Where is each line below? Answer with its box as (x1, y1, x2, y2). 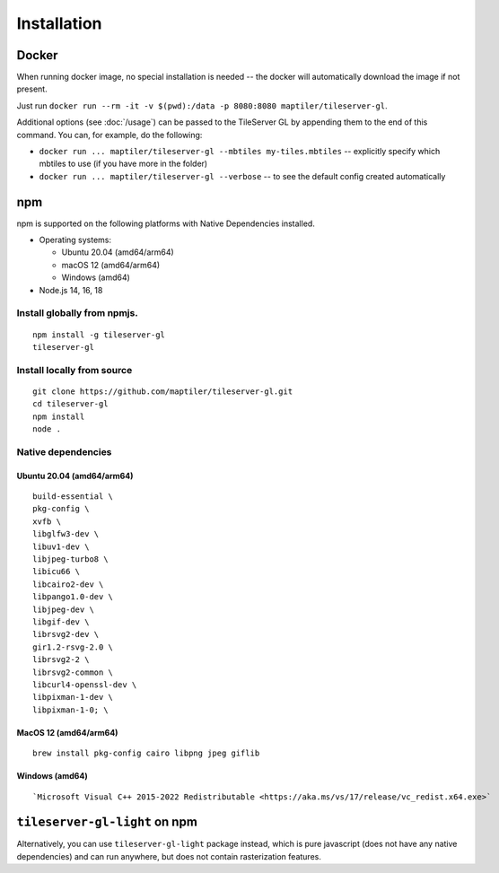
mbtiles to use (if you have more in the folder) (39, 158, 208, 170)
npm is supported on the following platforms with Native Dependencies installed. (16, 218, 316, 229)
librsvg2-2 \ (32, 655, 90, 665)
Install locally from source (16, 363, 133, 376)
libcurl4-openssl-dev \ (32, 679, 137, 690)
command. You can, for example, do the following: (16, 129, 203, 140)
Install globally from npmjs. (16, 307, 138, 319)
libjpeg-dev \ (32, 604, 94, 615)
